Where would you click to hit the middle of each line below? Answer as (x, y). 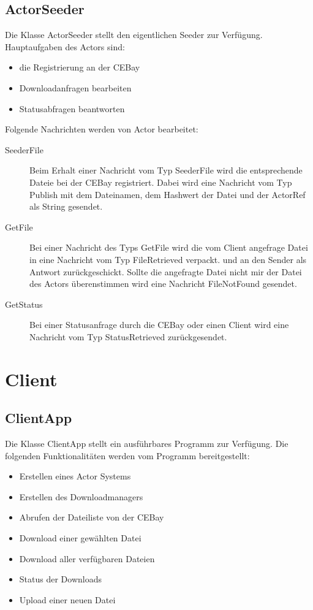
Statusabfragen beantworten (72, 108)
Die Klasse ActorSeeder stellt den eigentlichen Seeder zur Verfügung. (134, 35)
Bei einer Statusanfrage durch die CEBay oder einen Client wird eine (159, 325)
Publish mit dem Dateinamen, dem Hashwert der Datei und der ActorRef (168, 194)
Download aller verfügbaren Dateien (87, 558)
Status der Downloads (60, 579)
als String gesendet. (66, 206)
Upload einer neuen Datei (67, 599)
